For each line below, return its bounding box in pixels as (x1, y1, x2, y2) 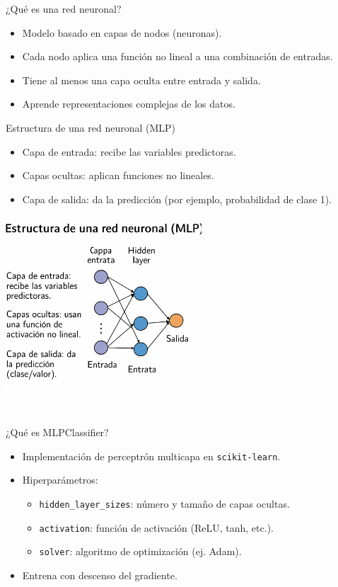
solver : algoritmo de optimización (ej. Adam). (39, 544, 242, 559)
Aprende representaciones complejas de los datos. (22, 96, 235, 111)
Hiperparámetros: (22, 472, 98, 487)
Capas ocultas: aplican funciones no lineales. (22, 168, 214, 183)
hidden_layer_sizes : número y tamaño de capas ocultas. (39, 496, 290, 511)
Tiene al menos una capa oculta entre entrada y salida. (22, 72, 261, 87)
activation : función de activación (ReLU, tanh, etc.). (39, 520, 274, 535)
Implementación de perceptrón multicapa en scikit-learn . (22, 448, 281, 463)
